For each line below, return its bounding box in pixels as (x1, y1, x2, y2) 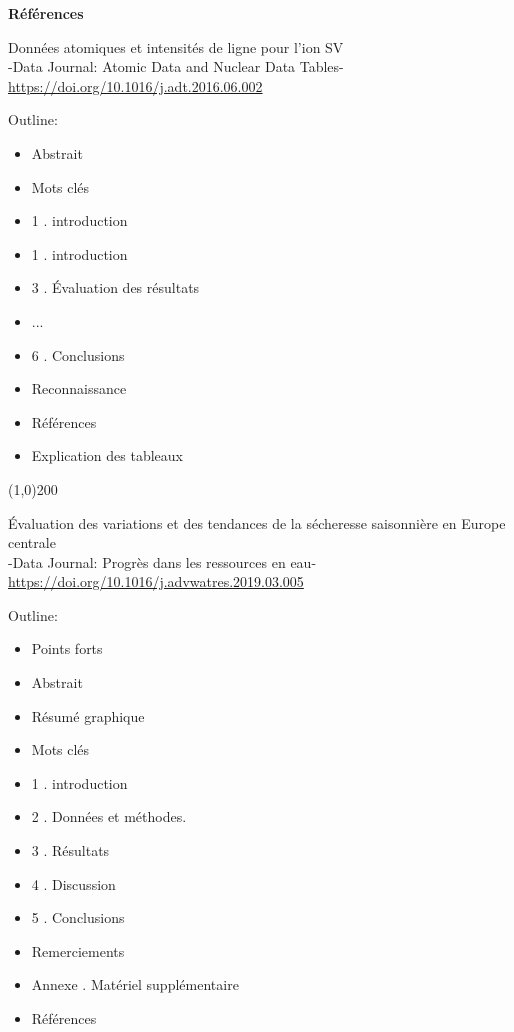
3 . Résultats (31, 840, 110, 861)
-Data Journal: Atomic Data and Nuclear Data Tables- (8, 56, 344, 77)
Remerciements (31, 940, 125, 961)
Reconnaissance (31, 378, 127, 399)
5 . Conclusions (31, 907, 125, 928)
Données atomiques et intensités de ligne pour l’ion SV (8, 36, 344, 57)
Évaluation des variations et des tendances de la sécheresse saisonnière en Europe (8, 512, 506, 533)
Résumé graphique (31, 705, 145, 726)
